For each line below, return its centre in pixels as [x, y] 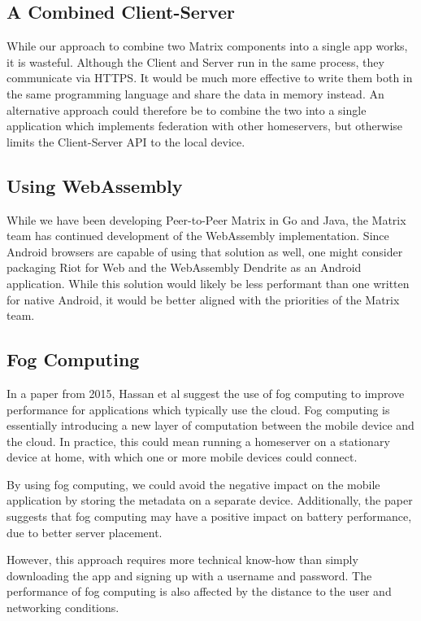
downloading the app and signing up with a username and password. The [189, 575]
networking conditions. [63, 608]
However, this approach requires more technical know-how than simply [182, 560]
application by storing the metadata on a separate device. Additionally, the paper [210, 500]
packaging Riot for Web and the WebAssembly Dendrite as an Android [184, 267]
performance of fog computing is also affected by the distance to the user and [199, 591]
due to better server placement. [85, 532]
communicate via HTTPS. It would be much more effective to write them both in [210, 78]
